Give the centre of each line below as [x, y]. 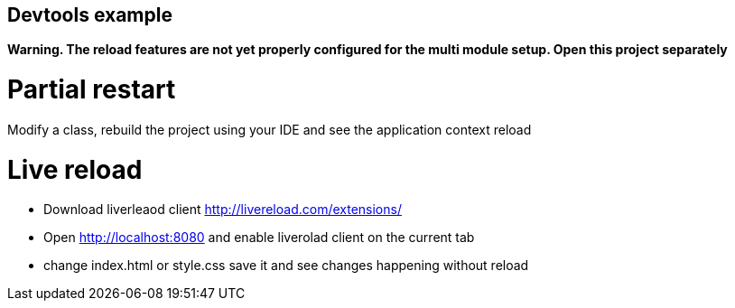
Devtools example [90, 15]
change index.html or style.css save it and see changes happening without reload [286, 266]
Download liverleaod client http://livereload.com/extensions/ [223, 210]
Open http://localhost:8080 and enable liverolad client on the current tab [259, 238]
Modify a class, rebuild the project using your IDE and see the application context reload [270, 129]
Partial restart [92, 90]
